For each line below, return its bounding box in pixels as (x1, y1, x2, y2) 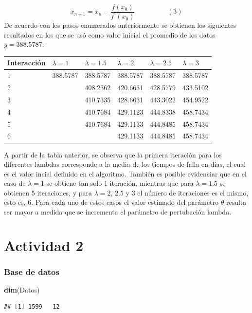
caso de (4, 178, 26, 188)
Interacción (7, 58, 46, 68)
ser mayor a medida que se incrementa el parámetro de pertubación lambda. (4, 207, 232, 217)
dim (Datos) (4, 285, 40, 295)
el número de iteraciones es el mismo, (137, 187, 249, 197)
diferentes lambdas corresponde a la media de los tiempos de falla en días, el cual (4, 159, 246, 169)
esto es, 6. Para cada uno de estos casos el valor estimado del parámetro (4, 197, 219, 207)
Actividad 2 (4, 235, 84, 255)
